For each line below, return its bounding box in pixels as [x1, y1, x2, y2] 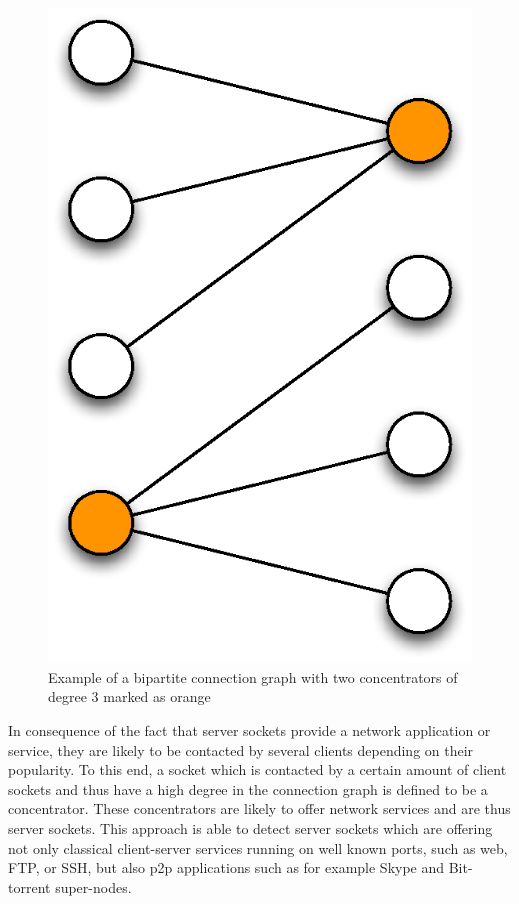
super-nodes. [55, 876, 132, 897]
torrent [8, 876, 51, 897]
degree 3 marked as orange [48, 686, 211, 707]
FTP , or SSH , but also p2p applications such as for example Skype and [8, 857, 445, 878]
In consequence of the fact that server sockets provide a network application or [8, 719, 491, 740]
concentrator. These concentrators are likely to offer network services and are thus [8, 798, 511, 819]
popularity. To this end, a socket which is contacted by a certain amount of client [8, 759, 507, 780]
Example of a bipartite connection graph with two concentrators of [48, 666, 458, 687]
